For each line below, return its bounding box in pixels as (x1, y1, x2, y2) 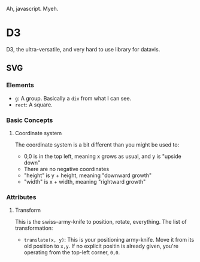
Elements (6, 81, 35, 89)
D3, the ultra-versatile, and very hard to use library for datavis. (6, 45, 160, 53)
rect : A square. (14, 101, 53, 108)
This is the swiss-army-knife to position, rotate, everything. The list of (14, 218, 187, 226)
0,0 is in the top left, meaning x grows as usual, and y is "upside (23, 153, 181, 160)
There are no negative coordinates (23, 165, 110, 172)
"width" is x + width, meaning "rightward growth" (23, 178, 146, 185)
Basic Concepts (6, 116, 53, 124)
